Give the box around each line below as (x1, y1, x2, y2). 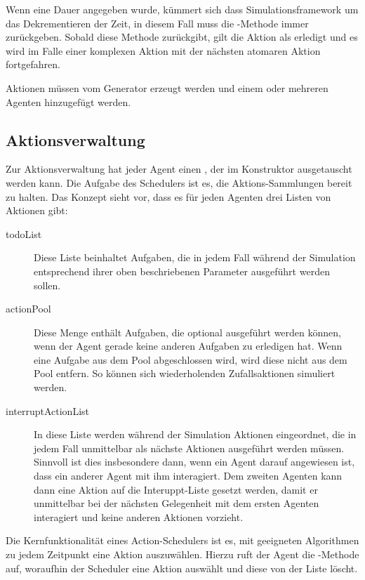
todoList (6, 226, 42, 241)
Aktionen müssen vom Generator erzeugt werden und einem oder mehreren (6, 80, 328, 95)
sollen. (34, 277, 61, 292)
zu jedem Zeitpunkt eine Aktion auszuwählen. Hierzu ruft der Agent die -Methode (6, 547, 359, 562)
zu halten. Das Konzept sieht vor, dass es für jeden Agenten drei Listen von (6, 189, 331, 204)
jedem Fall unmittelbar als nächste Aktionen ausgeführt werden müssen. (34, 440, 345, 455)
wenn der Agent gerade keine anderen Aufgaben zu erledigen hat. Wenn (34, 338, 343, 353)
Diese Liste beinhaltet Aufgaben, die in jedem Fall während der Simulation (34, 250, 356, 265)
